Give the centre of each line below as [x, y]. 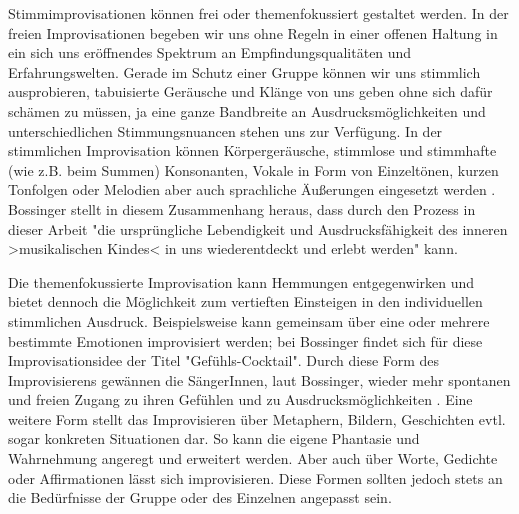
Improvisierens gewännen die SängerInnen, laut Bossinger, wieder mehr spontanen [259, 379]
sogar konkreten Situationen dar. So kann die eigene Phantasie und [214, 438]
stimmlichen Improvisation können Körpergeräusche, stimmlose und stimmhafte [252, 150]
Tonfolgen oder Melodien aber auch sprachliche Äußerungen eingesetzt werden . [252, 189]
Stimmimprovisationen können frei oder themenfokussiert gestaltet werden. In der [258, 13]
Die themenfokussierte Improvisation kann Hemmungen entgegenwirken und [241, 281]
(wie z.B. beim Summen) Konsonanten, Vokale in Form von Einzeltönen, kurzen [253, 169]
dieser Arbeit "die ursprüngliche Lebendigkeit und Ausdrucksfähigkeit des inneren [258, 228]
